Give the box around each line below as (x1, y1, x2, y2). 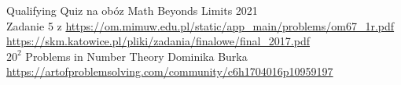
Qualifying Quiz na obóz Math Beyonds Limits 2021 (6, 2, 258, 18)
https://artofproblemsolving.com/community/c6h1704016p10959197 (6, 63, 333, 80)
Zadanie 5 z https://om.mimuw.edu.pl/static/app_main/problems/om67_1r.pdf (6, 17, 395, 34)
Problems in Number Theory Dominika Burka (25, 48, 248, 64)
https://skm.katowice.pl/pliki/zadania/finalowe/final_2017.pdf (6, 33, 311, 49)
